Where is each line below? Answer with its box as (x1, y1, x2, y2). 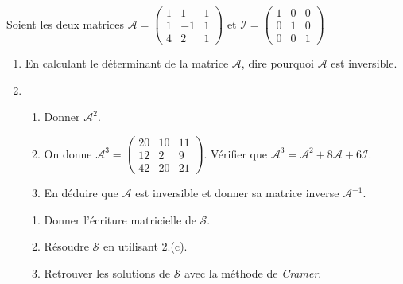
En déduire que (44, 185, 118, 201)
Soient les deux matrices (6, 15, 124, 32)
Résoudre (44, 238, 89, 255)
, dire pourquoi (241, 55, 314, 72)
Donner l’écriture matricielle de (44, 211, 196, 228)
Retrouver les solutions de (44, 264, 170, 281)
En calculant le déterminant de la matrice (25, 55, 229, 72)
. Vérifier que (203, 145, 267, 161)
